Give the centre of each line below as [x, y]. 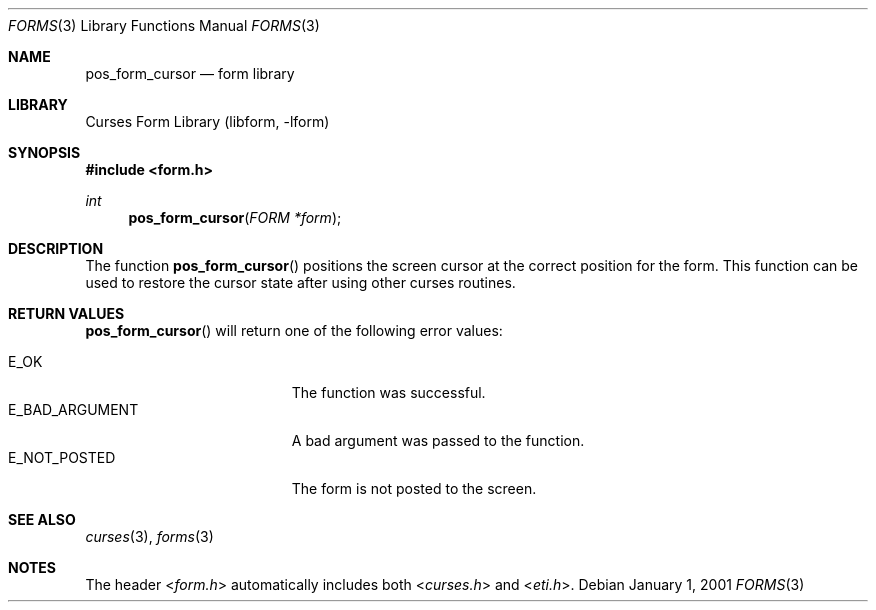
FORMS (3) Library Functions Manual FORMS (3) [164, 25]
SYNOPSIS [44, 152]
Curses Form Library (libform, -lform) [207, 121]
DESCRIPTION [56, 248]
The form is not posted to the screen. [414, 488]
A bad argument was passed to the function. [438, 440]
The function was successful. [388, 392]
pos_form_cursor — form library [190, 73]
